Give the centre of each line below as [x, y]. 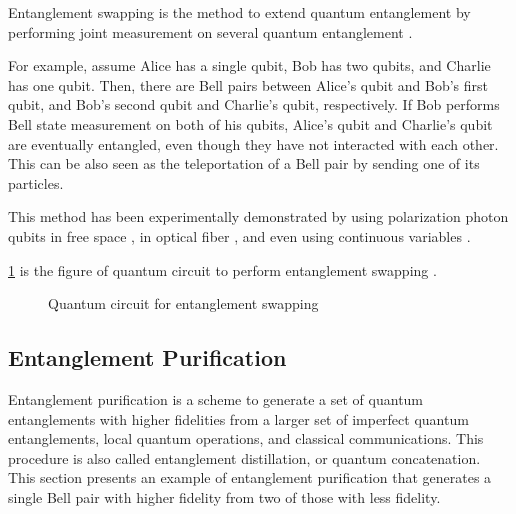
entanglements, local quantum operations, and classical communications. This [246, 438]
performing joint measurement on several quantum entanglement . [210, 31]
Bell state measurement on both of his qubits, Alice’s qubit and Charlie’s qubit [250, 123]
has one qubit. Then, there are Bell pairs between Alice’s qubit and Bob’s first [248, 84]
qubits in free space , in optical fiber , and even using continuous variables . [239, 235]
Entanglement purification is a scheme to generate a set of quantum [216, 398]
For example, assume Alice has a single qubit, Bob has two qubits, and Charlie [249, 65]
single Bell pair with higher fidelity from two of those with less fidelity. [224, 496]
